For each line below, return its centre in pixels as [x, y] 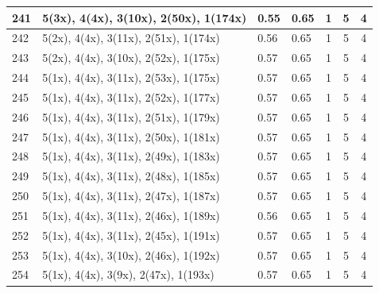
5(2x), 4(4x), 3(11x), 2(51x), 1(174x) [131, 38]
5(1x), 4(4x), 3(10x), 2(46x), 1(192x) [131, 254]
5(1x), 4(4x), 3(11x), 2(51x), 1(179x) [131, 116]
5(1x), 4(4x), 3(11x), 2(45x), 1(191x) [131, 235]
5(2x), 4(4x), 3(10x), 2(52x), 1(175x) [131, 58]
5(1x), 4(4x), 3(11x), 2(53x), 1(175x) [131, 77]
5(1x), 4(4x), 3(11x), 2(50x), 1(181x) [131, 136]
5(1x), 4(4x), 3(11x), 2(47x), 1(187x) [131, 196]
